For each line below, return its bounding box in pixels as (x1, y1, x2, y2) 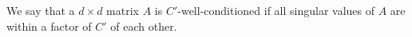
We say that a (6, 2, 75, 18)
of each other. (110, 17, 177, 34)
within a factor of (6, 17, 92, 34)
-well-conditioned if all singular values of (177, 2, 375, 18)
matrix (106, 2, 139, 18)
